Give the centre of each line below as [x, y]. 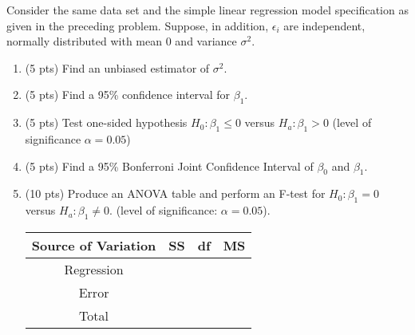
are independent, [324, 25]
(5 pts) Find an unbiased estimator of [117, 67]
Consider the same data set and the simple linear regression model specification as [207, 10]
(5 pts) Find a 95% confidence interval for [128, 95]
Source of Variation [94, 245]
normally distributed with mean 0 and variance [122, 41]
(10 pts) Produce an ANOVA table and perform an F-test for [175, 193]
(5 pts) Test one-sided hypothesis [106, 122]
